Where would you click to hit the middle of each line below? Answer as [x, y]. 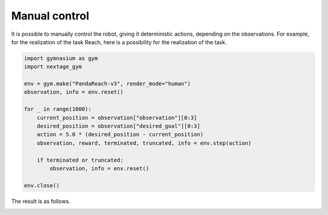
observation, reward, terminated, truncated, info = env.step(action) [144, 143]
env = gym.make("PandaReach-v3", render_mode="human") [107, 84]
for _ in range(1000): [58, 109]
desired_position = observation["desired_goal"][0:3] [118, 126]
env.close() [42, 185]
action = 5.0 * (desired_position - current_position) [120, 134]
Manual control [50, 16]
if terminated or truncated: [80, 160]
